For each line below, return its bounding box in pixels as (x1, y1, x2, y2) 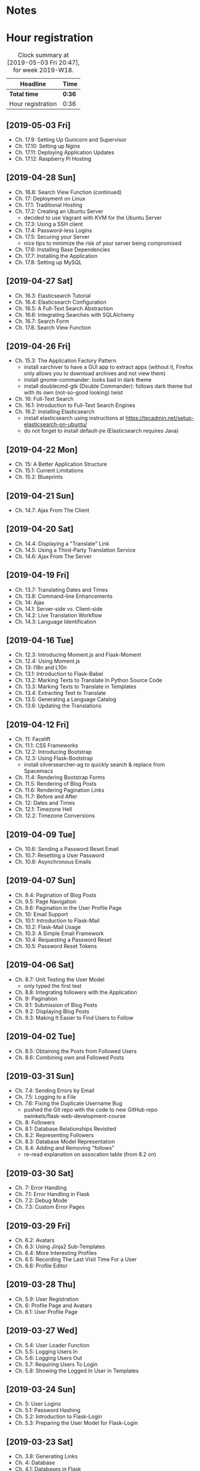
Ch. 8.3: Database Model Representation (14, 1138, 116, 1145)
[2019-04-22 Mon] (6, 445, 78, 455)
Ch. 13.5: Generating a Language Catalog (14, 696, 117, 703)
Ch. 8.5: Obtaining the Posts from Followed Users (14, 1047, 137, 1054)
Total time (9, 90, 39, 98)
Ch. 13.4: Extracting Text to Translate (14, 690, 107, 697)
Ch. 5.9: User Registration (14, 1295, 79, 1302)
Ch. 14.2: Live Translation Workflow (14, 612, 102, 619)
